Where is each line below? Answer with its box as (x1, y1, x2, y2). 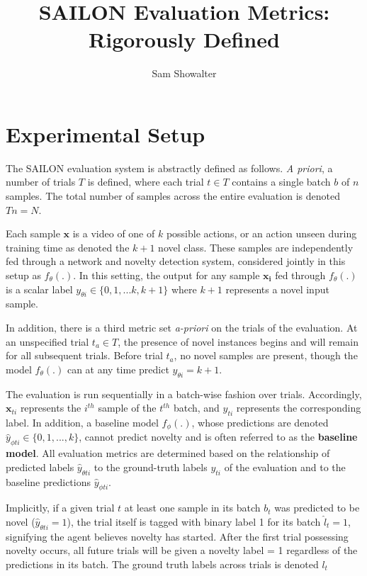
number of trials (6, 174, 76, 189)
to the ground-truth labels (94, 459, 208, 474)
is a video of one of (72, 226, 155, 241)
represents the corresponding (236, 400, 361, 415)
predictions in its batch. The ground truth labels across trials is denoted (6, 556, 319, 571)
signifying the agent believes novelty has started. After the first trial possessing (6, 529, 349, 543)
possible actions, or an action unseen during (166, 226, 357, 241)
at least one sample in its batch (124, 500, 261, 515)
